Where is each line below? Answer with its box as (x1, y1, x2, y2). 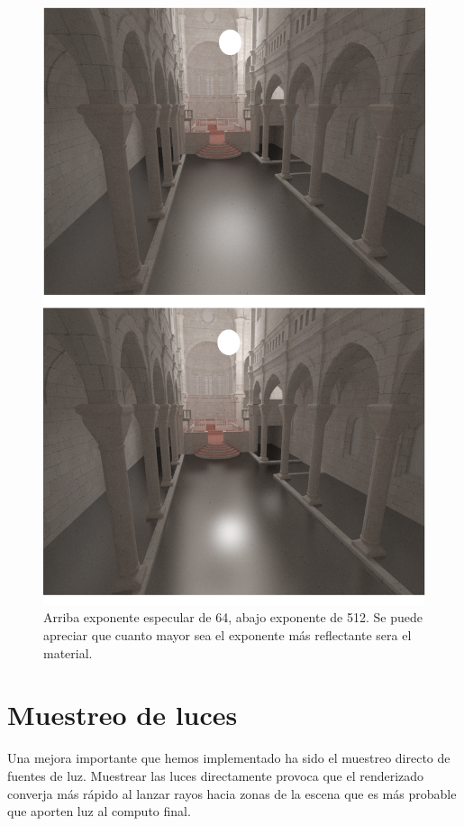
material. (43, 643, 93, 662)
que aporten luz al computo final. (7, 802, 191, 821)
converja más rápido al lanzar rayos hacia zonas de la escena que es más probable (7, 784, 457, 803)
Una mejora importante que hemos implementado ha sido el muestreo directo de (7, 748, 450, 767)
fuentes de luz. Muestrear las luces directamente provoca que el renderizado (7, 766, 424, 785)
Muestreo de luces (7, 696, 238, 733)
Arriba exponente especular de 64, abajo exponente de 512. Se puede (43, 608, 423, 627)
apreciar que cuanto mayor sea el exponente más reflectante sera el (43, 626, 412, 645)
